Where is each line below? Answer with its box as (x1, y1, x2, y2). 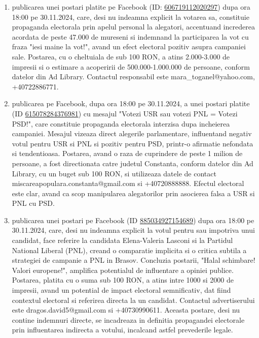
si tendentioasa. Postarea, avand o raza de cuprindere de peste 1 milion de (12, 148, 243, 159)
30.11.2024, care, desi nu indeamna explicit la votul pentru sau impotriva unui (12, 225, 255, 235)
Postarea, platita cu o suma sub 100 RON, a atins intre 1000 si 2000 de (12, 274, 234, 285)
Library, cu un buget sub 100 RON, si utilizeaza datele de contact (12, 168, 216, 178)
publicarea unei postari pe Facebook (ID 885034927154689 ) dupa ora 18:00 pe (12, 214, 254, 225)
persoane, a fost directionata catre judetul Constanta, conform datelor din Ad (12, 158, 253, 168)
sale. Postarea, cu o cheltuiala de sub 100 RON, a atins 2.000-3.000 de (12, 51, 230, 62)
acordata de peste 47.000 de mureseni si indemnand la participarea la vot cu (12, 31, 249, 42)
